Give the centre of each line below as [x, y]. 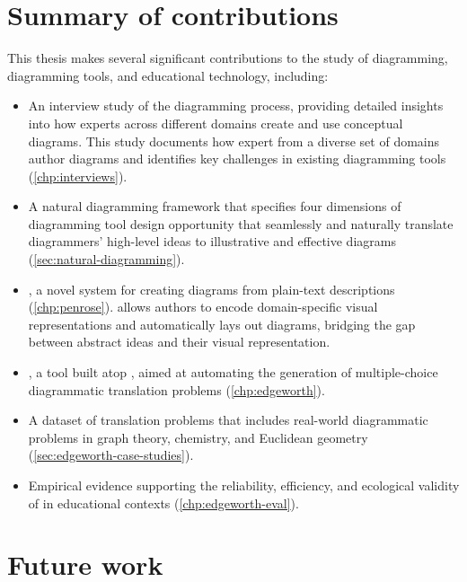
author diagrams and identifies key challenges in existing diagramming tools [237, 159]
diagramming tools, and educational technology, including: [168, 75]
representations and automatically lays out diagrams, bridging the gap [222, 324]
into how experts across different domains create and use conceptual [216, 123]
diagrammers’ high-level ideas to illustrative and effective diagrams [212, 241]
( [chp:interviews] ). [78, 176]
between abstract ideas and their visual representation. [179, 342]
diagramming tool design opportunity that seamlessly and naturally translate [241, 223]
